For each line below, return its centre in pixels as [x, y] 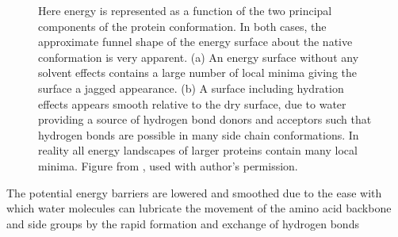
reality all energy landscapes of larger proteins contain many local [198, 150]
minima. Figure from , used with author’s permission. [168, 165]
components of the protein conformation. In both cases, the [182, 26]
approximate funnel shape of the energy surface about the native [195, 42]
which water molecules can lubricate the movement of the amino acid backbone [199, 208]
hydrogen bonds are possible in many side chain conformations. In [199, 134]
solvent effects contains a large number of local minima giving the [197, 73]
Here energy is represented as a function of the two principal [185, 10]
